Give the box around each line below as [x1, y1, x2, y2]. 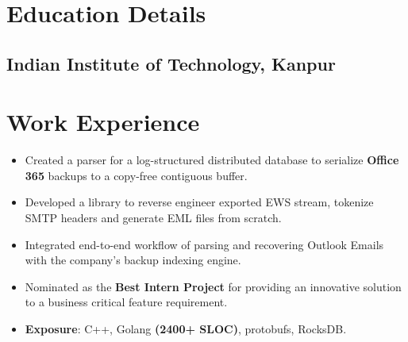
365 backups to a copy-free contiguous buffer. [25, 167, 248, 183]
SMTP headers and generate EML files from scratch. [25, 209, 282, 226]
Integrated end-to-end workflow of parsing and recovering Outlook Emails [25, 236, 384, 252]
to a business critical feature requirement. [25, 294, 228, 310]
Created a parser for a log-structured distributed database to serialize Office [25, 152, 399, 168]
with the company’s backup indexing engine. [25, 252, 241, 268]
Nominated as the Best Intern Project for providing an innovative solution [25, 278, 402, 294]
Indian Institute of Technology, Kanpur [6, 51, 336, 75]
